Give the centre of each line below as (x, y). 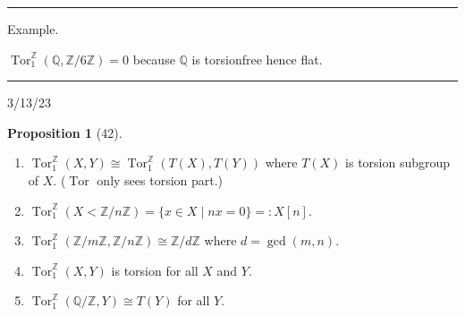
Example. (33, 29)
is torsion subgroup (398, 162)
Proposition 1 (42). (65, 132)
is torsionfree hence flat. (257, 59)
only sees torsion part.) (160, 179)
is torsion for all (155, 270)
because (154, 59)
